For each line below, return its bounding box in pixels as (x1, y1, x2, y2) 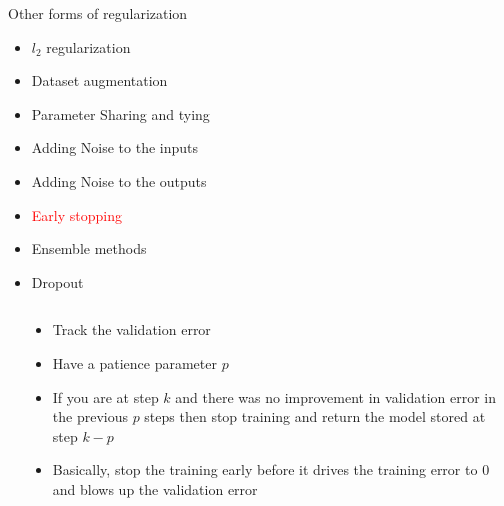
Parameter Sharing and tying (31, 103, 210, 124)
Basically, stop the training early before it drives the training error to (52, 459, 478, 480)
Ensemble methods (31, 238, 147, 259)
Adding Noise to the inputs (31, 137, 199, 158)
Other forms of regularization (8, 3, 188, 23)
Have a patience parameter (52, 352, 217, 373)
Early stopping (31, 204, 122, 225)
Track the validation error (52, 319, 211, 340)
